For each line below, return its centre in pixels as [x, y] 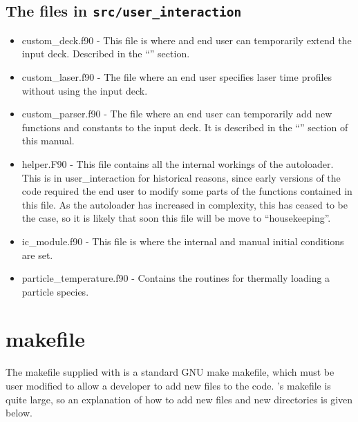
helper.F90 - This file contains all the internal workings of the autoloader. [178, 163]
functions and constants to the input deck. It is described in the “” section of [185, 127]
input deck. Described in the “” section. [106, 54]
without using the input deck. [85, 90]
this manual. [48, 141]
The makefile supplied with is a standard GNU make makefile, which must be [170, 372]
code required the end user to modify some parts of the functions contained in [187, 191]
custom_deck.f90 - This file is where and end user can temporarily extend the [187, 40]
